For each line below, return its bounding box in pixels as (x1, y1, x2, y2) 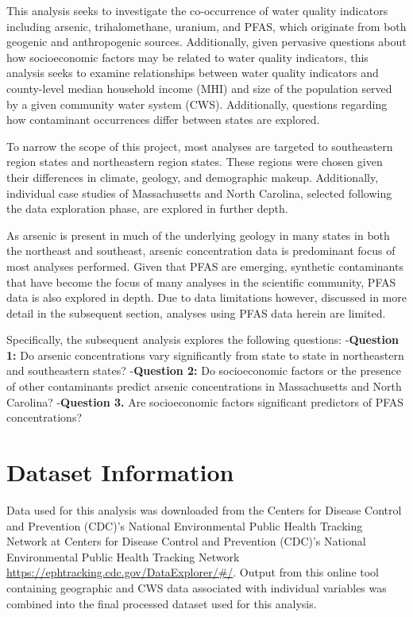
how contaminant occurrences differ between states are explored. (6, 111, 320, 128)
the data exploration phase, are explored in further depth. (6, 200, 288, 217)
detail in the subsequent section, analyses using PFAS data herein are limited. (6, 304, 386, 321)
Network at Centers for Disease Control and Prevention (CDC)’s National (6, 533, 366, 550)
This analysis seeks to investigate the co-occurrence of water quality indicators (6, 2, 388, 18)
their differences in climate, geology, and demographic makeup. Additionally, (6, 168, 379, 185)
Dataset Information (6, 456, 234, 488)
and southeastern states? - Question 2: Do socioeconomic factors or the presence (6, 362, 401, 379)
